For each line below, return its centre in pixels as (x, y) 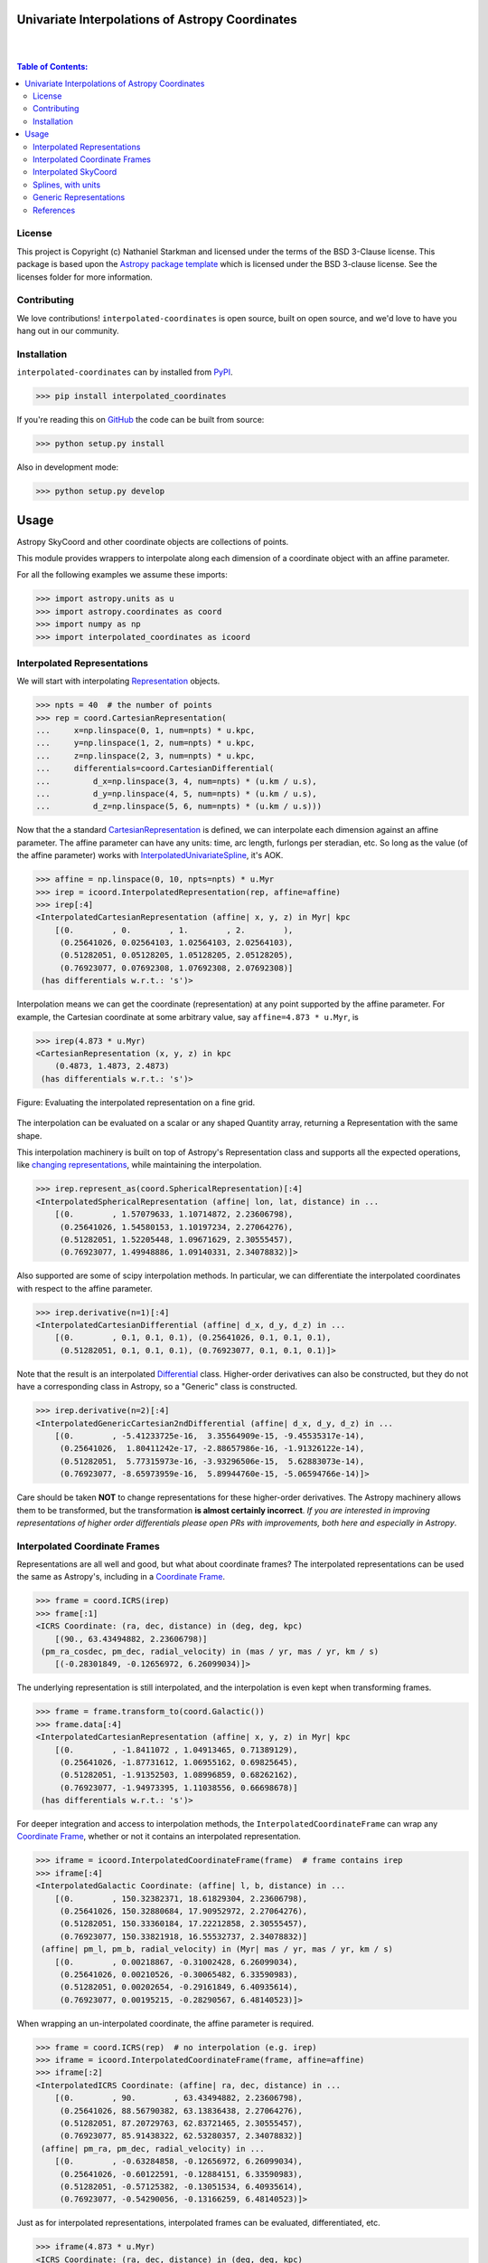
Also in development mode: (68, 467)
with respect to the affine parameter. (84, 1288)
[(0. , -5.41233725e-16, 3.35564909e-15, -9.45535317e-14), (210, 1436)
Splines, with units (67, 185)
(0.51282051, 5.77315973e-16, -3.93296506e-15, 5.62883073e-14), (212, 1461)
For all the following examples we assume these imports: (122, 575)
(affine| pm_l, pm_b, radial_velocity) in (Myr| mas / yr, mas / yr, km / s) (217, 1949)
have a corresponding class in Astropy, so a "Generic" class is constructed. (157, 1387)
